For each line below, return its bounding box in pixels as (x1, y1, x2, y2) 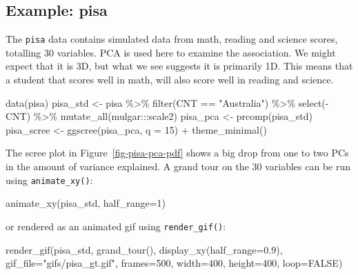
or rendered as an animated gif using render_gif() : (6, 218, 226, 233)
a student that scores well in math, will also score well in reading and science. (6, 72, 334, 87)
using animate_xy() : (6, 172, 93, 187)
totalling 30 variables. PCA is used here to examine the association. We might (6, 45, 336, 59)
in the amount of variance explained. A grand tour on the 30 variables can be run (6, 159, 351, 174)
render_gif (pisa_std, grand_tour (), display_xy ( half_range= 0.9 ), (6, 242, 283, 256)
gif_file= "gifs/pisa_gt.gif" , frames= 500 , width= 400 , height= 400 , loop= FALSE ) (6, 256, 343, 270)
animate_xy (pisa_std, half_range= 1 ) (6, 196, 166, 210)
